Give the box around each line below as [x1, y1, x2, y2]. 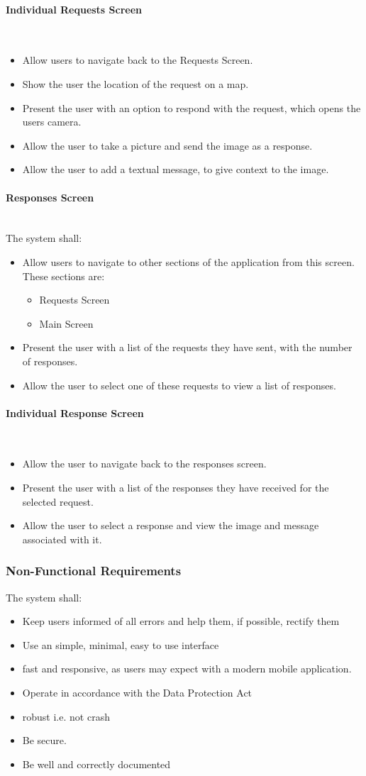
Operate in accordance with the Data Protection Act [22, 685, 253, 700]
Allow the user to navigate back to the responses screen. [22, 456, 267, 471]
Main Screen [39, 316, 94, 331]
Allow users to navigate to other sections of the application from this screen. [22, 254, 355, 269]
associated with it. [22, 531, 102, 546]
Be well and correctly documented [22, 756, 171, 771]
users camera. [22, 114, 82, 129]
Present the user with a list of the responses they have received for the [22, 480, 329, 495]
